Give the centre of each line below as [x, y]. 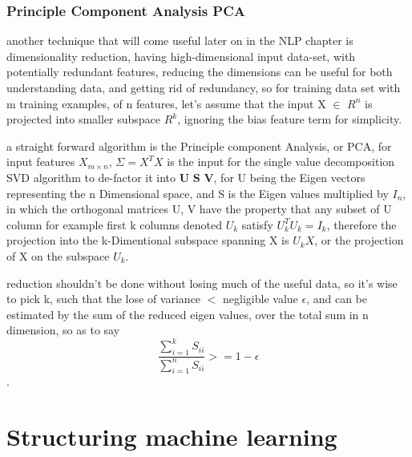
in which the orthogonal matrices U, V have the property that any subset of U [199, 209]
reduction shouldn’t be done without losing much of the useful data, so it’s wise [202, 283]
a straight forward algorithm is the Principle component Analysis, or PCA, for [199, 146]
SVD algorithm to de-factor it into [91, 177]
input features [41, 162]
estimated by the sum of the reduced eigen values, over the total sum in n [188, 314]
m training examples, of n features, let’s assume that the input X [166, 103]
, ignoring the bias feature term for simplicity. [290, 119]
